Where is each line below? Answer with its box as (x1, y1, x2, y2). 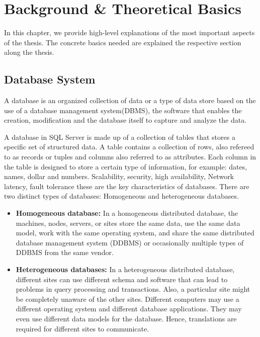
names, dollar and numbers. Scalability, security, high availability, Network (4, 171, 234, 182)
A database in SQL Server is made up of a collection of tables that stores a (4, 131, 235, 142)
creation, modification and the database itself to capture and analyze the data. (4, 115, 247, 125)
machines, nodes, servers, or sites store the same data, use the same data (16, 217, 240, 228)
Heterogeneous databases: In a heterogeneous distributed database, (16, 264, 235, 275)
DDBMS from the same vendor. (16, 247, 114, 258)
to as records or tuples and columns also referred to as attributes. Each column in (4, 151, 256, 162)
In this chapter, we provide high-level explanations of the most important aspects (4, 27, 255, 38)
